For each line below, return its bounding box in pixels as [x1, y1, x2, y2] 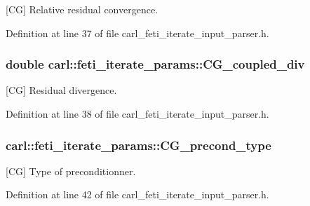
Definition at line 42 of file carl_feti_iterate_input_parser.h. [6, 187, 269, 202]
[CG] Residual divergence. [6, 83, 117, 97]
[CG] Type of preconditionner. [6, 163, 136, 178]
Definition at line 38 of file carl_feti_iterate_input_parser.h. [6, 107, 269, 121]
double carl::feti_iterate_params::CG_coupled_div [6, 55, 305, 73]
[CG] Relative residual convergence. [6, 2, 159, 16]
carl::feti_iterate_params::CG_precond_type [6, 136, 271, 153]
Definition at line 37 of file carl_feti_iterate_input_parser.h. [6, 25, 269, 40]
